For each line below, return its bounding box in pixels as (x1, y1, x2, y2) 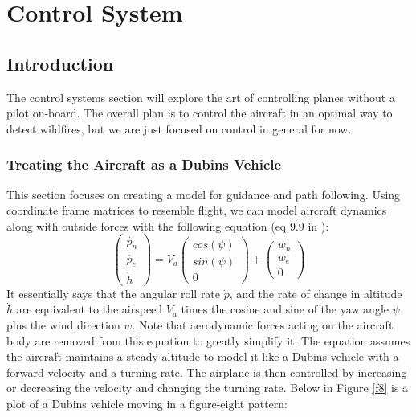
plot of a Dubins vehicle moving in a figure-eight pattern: (6, 395, 288, 411)
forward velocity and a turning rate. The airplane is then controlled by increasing (6, 363, 407, 380)
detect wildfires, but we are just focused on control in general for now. (6, 120, 352, 137)
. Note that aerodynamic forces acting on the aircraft (132, 316, 394, 333)
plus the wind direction (6, 316, 120, 333)
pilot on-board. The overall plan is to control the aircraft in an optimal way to (6, 104, 393, 121)
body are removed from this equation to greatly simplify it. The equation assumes (6, 332, 410, 349)
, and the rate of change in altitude (229, 284, 402, 301)
